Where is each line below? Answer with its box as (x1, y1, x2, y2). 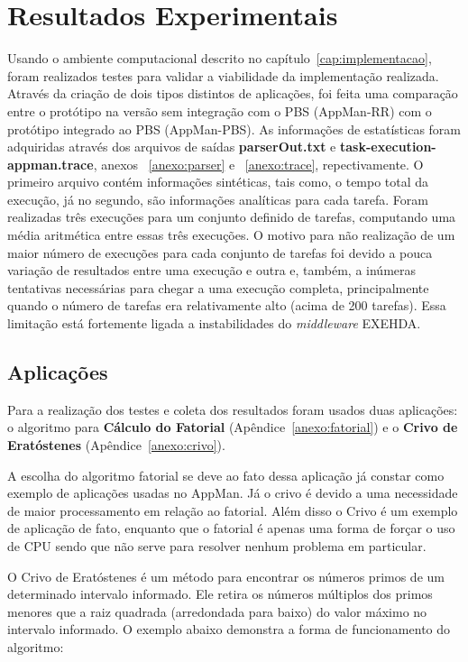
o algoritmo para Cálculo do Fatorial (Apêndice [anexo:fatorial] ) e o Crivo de (7, 418, 458, 437)
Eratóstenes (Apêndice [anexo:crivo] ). (7, 436, 225, 455)
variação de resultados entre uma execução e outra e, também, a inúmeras (7, 261, 417, 280)
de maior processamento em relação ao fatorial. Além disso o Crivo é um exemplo (7, 501, 458, 519)
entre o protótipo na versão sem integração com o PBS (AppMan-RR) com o (7, 101, 432, 120)
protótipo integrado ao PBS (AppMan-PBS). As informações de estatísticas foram (7, 119, 462, 138)
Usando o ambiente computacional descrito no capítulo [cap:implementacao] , (7, 49, 432, 68)
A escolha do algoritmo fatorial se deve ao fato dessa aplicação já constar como (7, 465, 445, 484)
